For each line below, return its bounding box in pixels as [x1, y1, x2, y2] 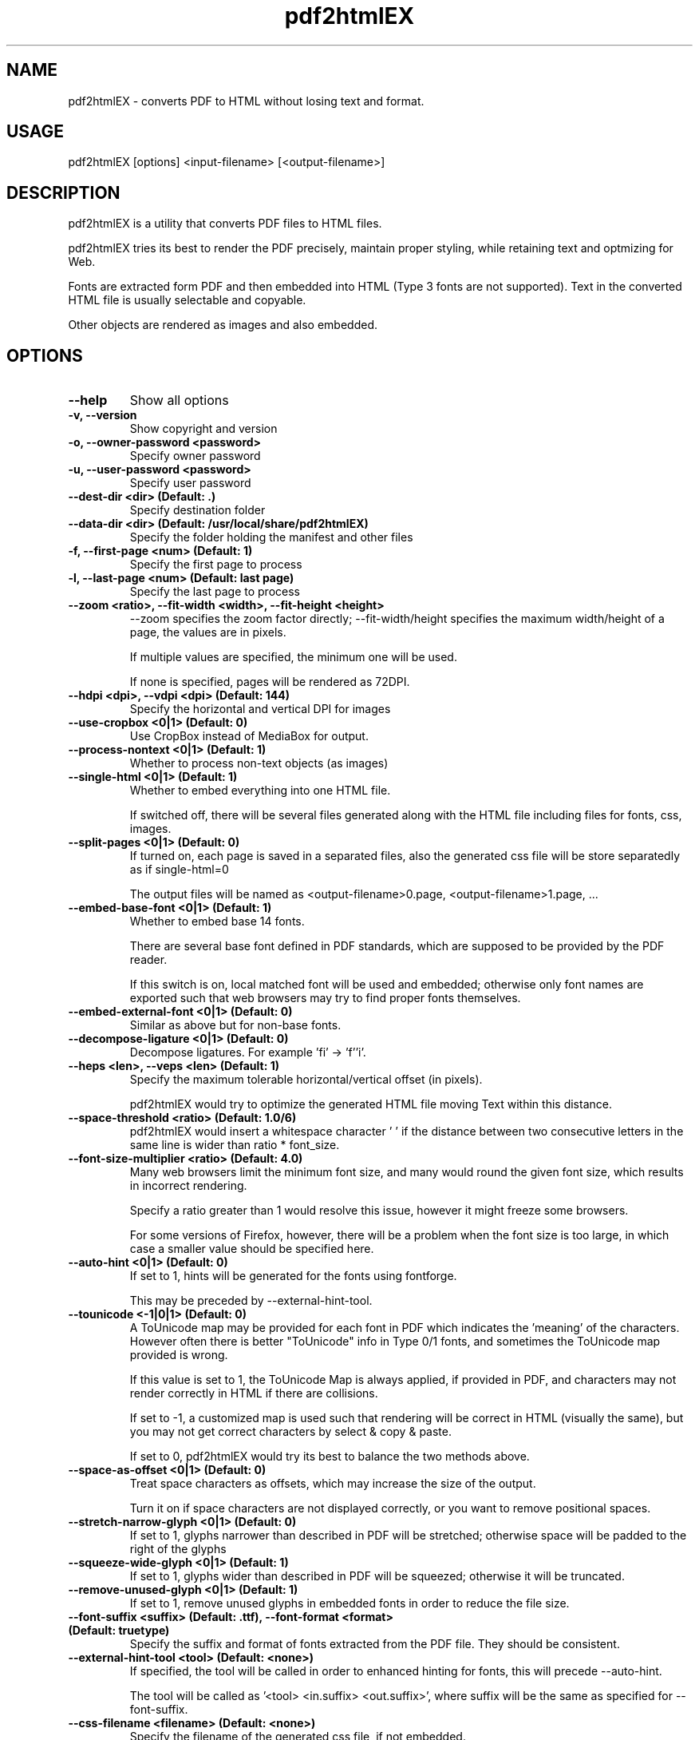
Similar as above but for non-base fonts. [129, 1018, 342, 1033]
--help [68, 392, 108, 409]
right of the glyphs [129, 1542, 227, 1556]
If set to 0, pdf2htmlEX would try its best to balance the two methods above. [129, 1449, 530, 1464]
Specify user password [129, 476, 251, 490]
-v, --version [68, 408, 137, 422]
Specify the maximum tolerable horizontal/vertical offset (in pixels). [129, 1072, 483, 1087]
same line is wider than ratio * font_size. [129, 1138, 340, 1152]
